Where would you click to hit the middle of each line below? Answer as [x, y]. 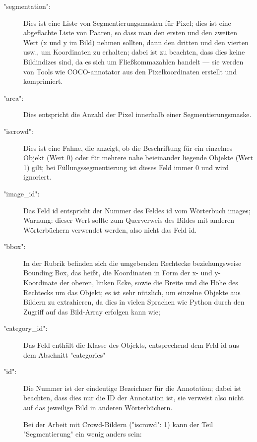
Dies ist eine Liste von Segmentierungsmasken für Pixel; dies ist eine [127, 23]
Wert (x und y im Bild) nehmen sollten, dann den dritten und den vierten [136, 42]
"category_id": [26, 328]
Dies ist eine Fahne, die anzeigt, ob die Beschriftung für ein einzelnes [128, 148]
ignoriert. [37, 177]
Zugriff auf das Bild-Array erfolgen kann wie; [92, 311]
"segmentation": [27, 6]
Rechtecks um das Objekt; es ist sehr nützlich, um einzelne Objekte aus [132, 292]
